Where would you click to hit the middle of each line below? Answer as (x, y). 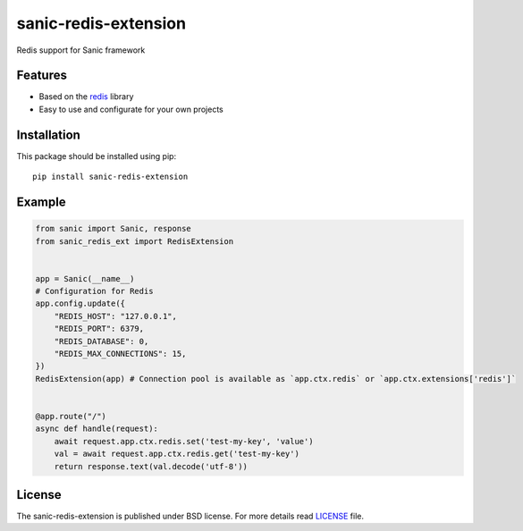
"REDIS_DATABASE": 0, (101, 341)
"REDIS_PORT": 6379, (99, 329)
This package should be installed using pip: (97, 156)
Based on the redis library (86, 97)
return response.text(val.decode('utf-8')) (151, 466)
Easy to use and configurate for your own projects (131, 109)
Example (41, 202)
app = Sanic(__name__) (85, 278)
